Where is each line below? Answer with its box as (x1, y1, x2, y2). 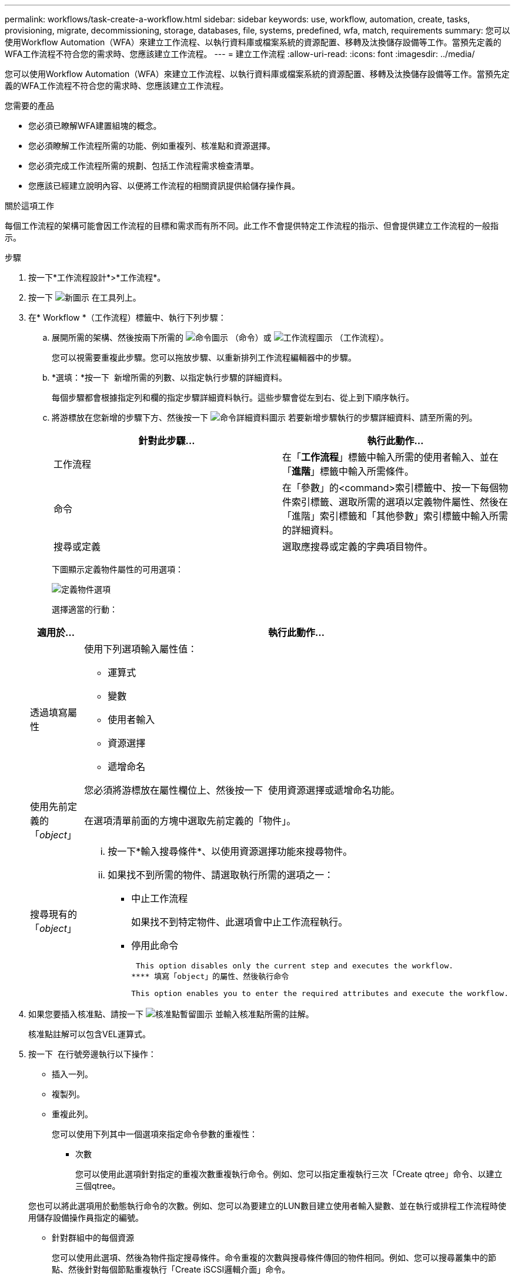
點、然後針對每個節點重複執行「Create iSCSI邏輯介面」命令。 (52, 1264, 290, 1274)
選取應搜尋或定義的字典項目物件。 (282, 541, 433, 552)
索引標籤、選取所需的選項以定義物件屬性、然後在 (292, 496, 509, 508)
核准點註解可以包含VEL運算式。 (28, 1029, 151, 1039)
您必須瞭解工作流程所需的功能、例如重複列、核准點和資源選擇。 (28, 141, 275, 151)
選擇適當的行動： (52, 604, 118, 614)
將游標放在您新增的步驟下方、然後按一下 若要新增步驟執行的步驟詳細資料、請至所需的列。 (52, 412, 477, 422)
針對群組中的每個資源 (52, 1233, 134, 1243)
